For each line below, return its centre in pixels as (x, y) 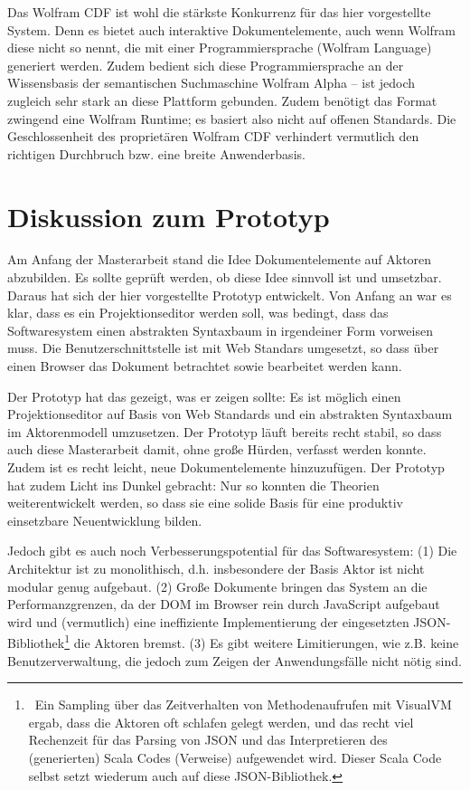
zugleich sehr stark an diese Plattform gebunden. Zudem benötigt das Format (222, 100)
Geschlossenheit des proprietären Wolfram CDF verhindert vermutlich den (213, 136)
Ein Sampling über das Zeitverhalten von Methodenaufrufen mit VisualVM (243, 704)
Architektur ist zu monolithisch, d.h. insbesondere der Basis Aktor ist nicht (216, 568)
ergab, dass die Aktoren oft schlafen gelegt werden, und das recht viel (221, 722)
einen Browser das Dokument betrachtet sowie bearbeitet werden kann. (205, 366)
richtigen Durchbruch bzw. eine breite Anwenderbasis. (156, 153)
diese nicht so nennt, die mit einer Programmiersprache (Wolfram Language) (220, 48)
